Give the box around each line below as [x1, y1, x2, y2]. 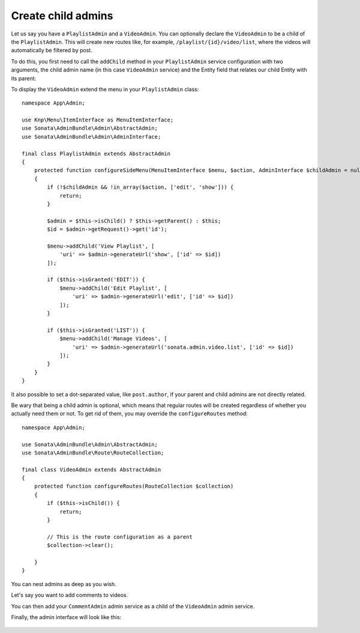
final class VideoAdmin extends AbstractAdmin [22, 466, 161, 473]
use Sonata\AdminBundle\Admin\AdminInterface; [22, 133, 161, 140]
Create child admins [11, 9, 113, 22]
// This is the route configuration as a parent [47, 533, 193, 540]
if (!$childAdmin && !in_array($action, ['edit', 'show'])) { [47, 184, 234, 191]
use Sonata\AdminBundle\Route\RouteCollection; [22, 449, 164, 456]
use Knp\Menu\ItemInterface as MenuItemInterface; [22, 117, 174, 123]
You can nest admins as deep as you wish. [11, 580, 116, 587]
